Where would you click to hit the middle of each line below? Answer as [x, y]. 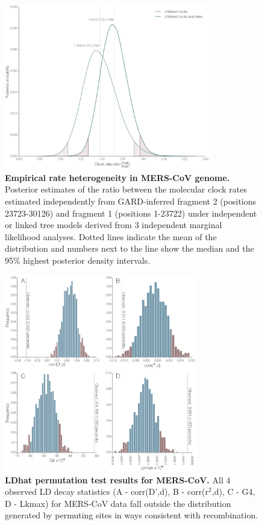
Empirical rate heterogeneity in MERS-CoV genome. [117, 177]
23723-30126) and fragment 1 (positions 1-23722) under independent [131, 213]
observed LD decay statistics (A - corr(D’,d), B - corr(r [107, 492]
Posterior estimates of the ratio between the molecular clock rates [126, 189]
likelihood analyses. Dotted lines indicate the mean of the [111, 236]
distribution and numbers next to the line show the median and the [129, 248]
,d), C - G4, [233, 492]
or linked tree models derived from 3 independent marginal [114, 225]
